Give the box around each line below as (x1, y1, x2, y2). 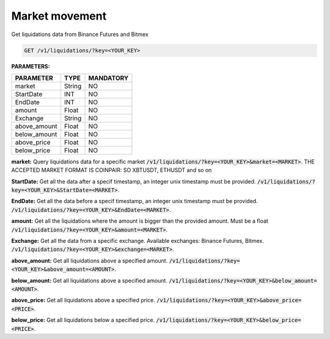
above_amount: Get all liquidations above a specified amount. (11, 257, 168, 264)
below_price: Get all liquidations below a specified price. (11, 316, 155, 324)
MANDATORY (88, 73, 129, 82)
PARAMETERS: (11, 62, 50, 70)
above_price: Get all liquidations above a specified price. (11, 297, 155, 304)
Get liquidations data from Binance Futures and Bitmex (11, 31, 149, 38)
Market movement (11, 9, 107, 23)
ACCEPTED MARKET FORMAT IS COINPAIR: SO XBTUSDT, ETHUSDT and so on (11, 166, 212, 174)
